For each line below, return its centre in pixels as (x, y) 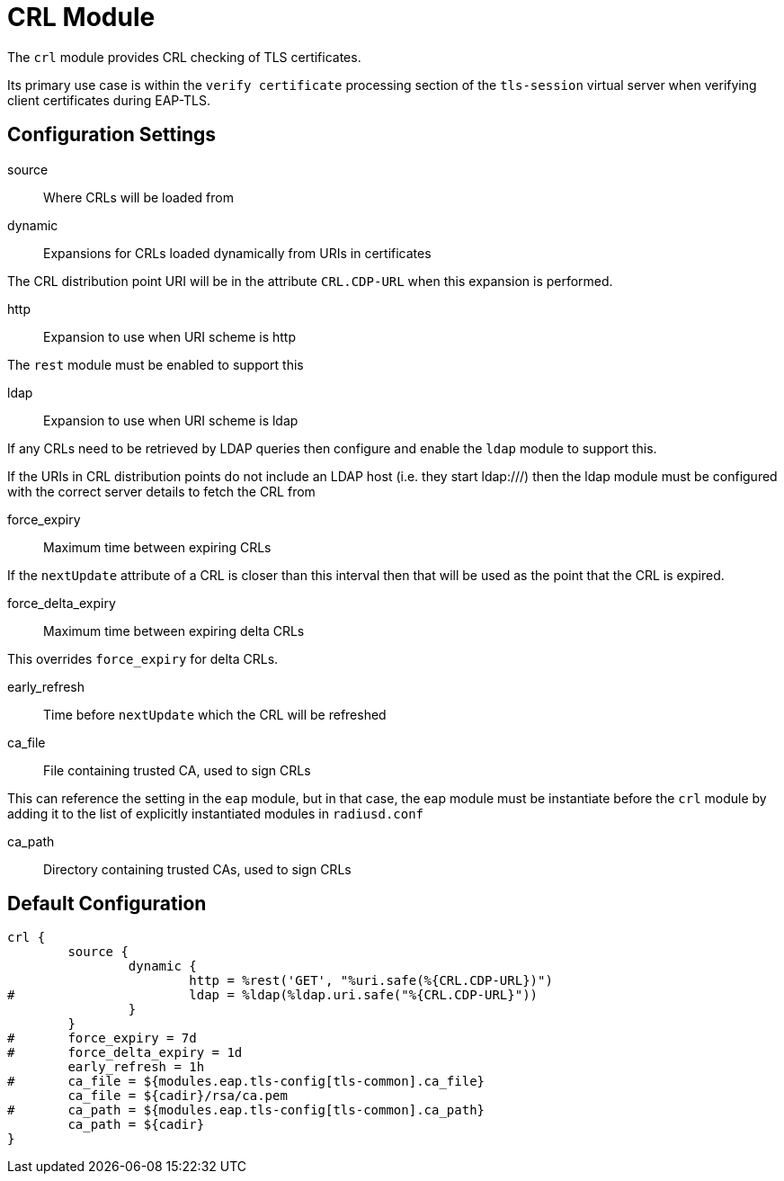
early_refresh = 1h (136, 1067)
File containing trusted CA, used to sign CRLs (177, 770)
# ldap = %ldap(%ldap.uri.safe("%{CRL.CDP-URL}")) (273, 995)
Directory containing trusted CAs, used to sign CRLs (197, 869)
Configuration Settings (112, 135)
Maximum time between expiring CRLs (157, 547)
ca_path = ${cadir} (136, 1125)
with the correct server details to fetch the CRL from (161, 491)
